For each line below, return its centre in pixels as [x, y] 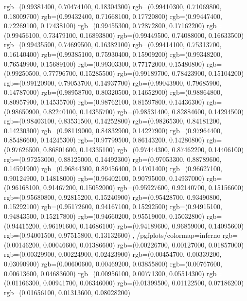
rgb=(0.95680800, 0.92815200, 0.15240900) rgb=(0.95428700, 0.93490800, [113, 197]
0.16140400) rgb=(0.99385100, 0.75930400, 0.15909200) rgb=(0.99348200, [113, 54]
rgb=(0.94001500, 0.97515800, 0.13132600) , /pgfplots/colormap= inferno [112, 235]
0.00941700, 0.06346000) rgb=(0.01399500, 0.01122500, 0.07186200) [143, 283]
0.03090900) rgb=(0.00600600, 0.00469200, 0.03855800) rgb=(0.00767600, [113, 264]
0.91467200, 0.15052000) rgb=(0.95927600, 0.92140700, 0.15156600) [143, 187]
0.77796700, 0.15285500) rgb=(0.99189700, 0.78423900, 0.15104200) [143, 73]
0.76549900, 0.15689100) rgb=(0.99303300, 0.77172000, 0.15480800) [104, 63]
